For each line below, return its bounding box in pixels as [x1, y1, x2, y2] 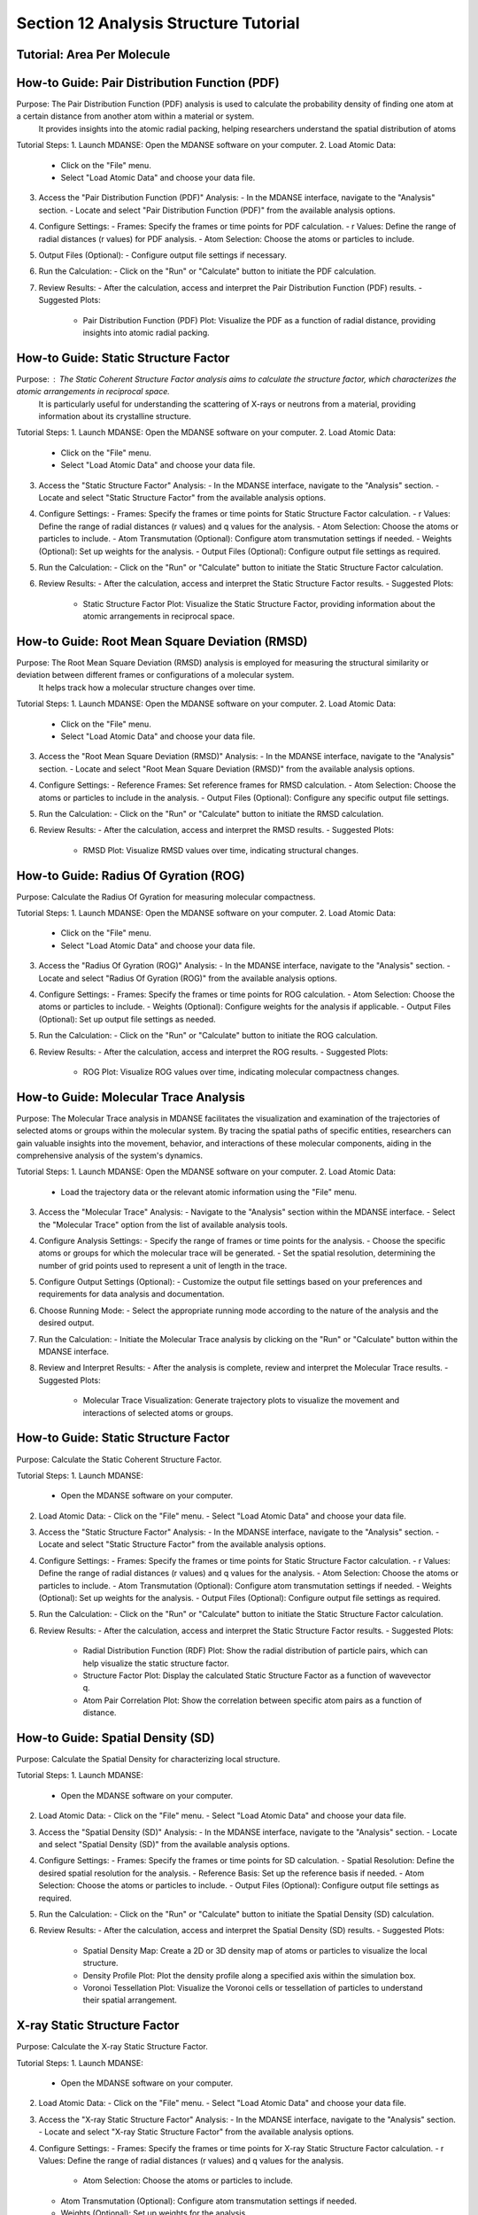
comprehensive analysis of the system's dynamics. [16, 1150, 204, 1161]
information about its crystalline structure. [38, 411, 192, 422]
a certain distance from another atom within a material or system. [16, 111, 255, 121]
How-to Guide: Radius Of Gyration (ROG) [16, 868, 245, 883]
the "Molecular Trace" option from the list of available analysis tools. [38, 1219, 288, 1230]
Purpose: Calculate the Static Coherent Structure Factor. [16, 1454, 222, 1465]
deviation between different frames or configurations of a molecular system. [16, 670, 295, 680]
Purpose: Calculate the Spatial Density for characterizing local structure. [16, 1754, 281, 1765]
